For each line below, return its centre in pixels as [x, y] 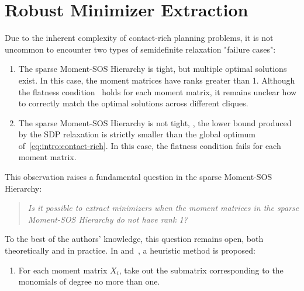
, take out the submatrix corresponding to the [201, 270]
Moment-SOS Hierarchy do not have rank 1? [108, 219]
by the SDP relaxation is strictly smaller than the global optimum [137, 134]
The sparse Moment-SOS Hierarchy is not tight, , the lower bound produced [155, 122]
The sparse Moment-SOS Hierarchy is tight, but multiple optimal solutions [153, 69]
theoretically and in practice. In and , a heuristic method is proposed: [130, 250]
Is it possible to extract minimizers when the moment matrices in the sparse [163, 208]
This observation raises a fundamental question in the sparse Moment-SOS [139, 177]
